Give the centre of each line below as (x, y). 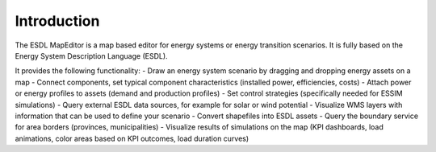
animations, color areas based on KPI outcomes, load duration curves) (132, 138)
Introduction (57, 21)
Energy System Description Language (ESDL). (92, 55)
